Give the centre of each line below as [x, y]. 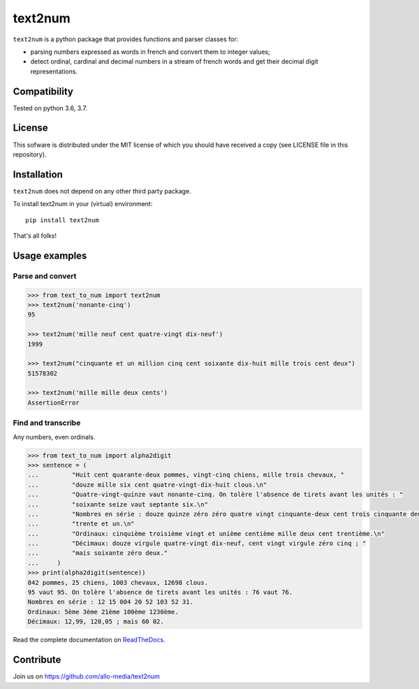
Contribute [37, 660]
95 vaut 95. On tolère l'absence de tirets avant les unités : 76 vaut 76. [160, 593]
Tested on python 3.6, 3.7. [50, 108]
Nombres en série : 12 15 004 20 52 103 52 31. [110, 602]
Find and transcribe [47, 423]
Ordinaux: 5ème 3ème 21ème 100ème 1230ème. [103, 612]
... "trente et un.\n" [81, 524]
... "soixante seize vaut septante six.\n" [118, 504]
